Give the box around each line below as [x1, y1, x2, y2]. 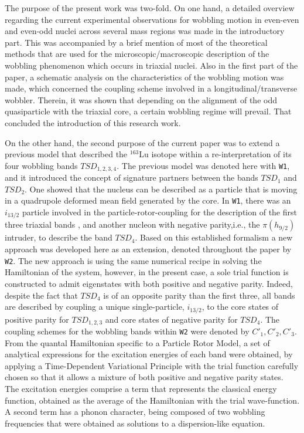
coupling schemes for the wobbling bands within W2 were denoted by [5, 325, 250, 337]
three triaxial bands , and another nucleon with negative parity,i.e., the [5, 218, 260, 231]
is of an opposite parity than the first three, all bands [103, 289, 295, 301]
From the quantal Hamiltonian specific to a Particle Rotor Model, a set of [5, 336, 270, 349]
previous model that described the [5, 148, 128, 160]
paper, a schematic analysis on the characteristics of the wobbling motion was [5, 70, 284, 83]
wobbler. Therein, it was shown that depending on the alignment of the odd [5, 93, 277, 106]
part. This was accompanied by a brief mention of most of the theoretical [5, 36, 268, 48]
